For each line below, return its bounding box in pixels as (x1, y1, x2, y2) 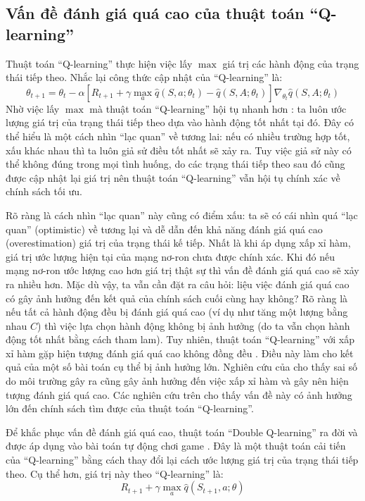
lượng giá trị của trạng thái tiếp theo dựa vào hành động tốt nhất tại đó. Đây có (6, 115, 354, 130)
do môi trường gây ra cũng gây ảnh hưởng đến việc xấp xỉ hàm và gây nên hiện (6, 373, 349, 388)
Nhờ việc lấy (6, 101, 60, 116)
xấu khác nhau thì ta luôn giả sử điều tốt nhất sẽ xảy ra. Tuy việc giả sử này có (6, 142, 352, 157)
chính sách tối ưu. (6, 184, 82, 199)
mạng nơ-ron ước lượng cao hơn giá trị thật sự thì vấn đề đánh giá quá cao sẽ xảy (6, 263, 359, 278)
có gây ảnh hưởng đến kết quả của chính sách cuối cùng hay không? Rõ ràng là (6, 290, 348, 305)
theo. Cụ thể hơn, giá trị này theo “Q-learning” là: (6, 466, 224, 481)
